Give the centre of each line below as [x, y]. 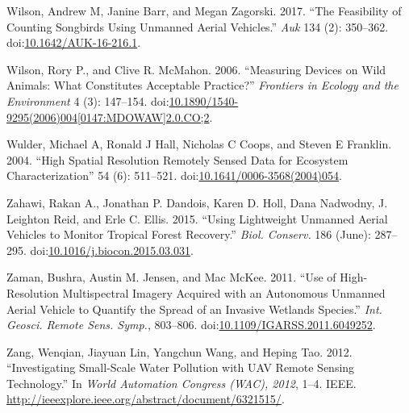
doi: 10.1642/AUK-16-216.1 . [74, 42]
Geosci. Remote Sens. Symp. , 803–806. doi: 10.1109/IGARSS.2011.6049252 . [191, 325]
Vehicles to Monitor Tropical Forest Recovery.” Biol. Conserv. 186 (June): [189, 234]
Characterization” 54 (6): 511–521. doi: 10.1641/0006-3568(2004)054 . [174, 175]
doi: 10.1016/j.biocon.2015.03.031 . [112, 250]
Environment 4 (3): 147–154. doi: [88, 100]
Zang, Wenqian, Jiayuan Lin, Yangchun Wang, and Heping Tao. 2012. [179, 351]
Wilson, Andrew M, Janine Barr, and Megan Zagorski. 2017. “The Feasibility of [204, 10]
